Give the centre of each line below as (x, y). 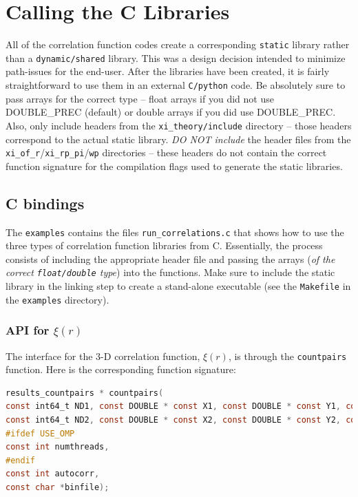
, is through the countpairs (287, 356)
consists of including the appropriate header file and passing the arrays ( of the (170, 258)
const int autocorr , (53, 474)
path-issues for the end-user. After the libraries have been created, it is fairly (168, 71)
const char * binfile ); (57, 488)
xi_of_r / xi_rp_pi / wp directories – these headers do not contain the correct (166, 152)
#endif (20, 460)
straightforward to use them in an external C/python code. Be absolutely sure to (176, 85)
